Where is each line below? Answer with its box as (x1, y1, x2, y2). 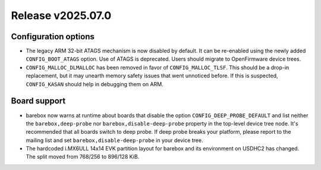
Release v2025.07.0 (11, 9, 112, 22)
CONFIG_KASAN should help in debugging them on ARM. (26, 80, 163, 87)
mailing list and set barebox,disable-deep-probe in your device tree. (26, 137, 203, 144)
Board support (11, 96, 66, 106)
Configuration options (11, 32, 95, 42)
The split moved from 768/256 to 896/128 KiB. (26, 153, 140, 160)
